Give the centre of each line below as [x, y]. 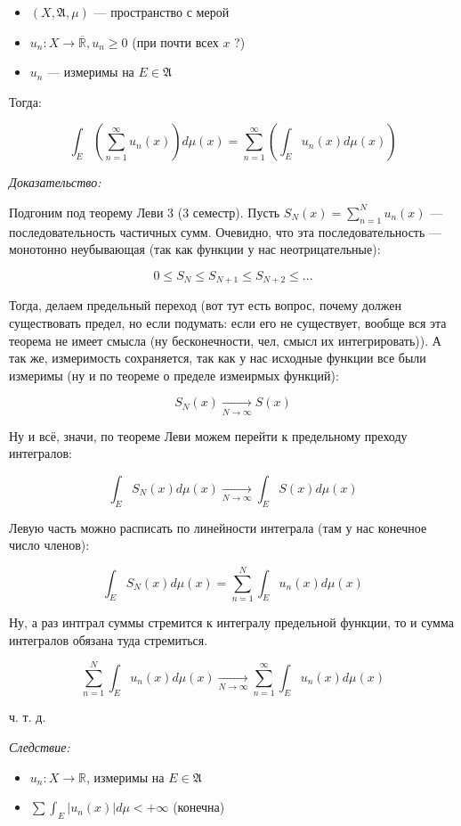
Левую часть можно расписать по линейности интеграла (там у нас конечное [218, 527]
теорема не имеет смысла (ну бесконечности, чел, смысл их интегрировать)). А [225, 340]
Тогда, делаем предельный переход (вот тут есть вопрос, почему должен [205, 305]
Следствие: [40, 746]
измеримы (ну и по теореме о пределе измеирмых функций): [174, 375]
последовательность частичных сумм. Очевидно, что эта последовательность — [226, 231]
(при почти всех [175, 41]
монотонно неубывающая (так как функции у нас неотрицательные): [195, 249]
